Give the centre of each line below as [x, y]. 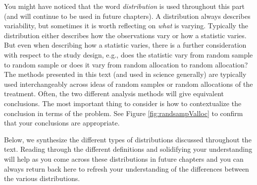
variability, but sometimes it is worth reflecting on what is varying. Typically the [126, 26]
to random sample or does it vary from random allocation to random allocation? [126, 64]
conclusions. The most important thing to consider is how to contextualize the [123, 103]
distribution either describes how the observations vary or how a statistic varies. [125, 35]
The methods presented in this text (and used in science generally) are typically [125, 74]
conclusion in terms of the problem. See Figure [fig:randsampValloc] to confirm [124, 113]
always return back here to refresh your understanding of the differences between [127, 168]
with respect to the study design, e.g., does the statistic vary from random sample [128, 54]
